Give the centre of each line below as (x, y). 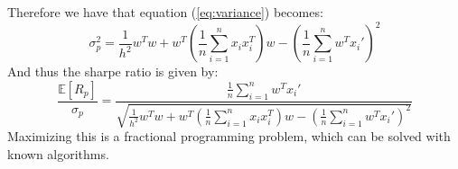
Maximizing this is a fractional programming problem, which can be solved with (229, 136)
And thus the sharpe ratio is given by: (113, 71)
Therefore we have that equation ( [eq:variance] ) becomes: (165, 12)
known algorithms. (58, 153)
